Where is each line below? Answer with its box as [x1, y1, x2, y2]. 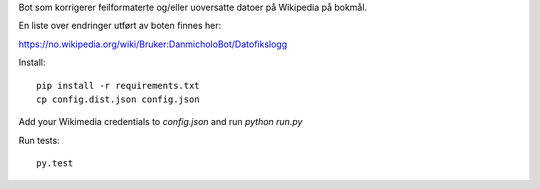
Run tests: [18, 134, 60, 146]
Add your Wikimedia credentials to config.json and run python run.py [18, 116, 303, 128]
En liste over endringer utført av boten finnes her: [18, 20, 222, 32]
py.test [36, 158, 74, 169]
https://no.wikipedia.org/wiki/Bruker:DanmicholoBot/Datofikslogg [18, 38, 288, 50]
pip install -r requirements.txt [36, 80, 200, 91]
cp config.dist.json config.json [36, 93, 200, 105]
